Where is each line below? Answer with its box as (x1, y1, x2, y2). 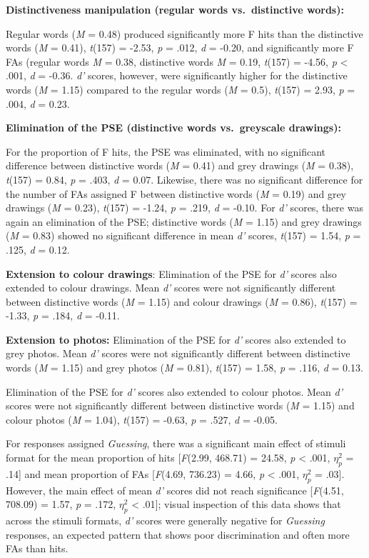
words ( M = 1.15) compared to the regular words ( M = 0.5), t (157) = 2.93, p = (6, 81, 355, 96)
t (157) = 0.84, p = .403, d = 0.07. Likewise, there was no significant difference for (6, 171, 363, 186)
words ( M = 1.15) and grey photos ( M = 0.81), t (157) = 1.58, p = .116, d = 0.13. (6, 360, 363, 375)
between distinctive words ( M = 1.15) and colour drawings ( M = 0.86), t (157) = (6, 294, 358, 309)
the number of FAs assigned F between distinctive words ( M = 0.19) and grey (6, 186, 346, 201)
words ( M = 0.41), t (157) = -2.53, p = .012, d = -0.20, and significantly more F (6, 40, 354, 55)
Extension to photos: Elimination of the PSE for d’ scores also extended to (6, 332, 346, 347)
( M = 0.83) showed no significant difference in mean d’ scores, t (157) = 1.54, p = (6, 228, 361, 243)
